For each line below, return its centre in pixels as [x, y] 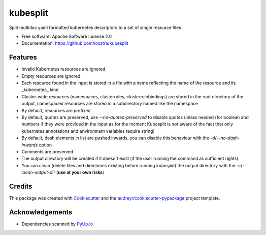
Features [23, 57]
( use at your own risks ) [80, 173]
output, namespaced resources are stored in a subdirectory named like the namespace [110, 104]
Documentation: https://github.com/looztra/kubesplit [75, 43]
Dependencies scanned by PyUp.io [57, 224]
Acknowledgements [41, 212]
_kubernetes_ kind [40, 90]
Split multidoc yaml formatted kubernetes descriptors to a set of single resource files [95, 28]
